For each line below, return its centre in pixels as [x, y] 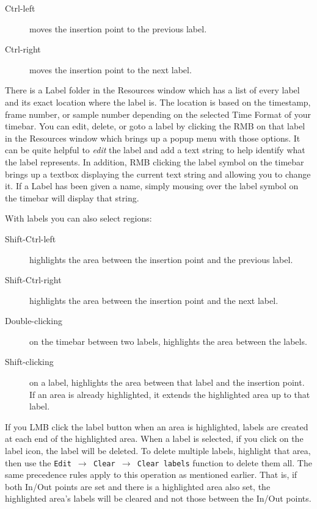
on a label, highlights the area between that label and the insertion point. [167, 382]
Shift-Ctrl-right [33, 280]
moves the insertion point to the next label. [111, 69]
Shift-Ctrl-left [31, 238]
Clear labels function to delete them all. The [224, 462]
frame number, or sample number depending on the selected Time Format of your [158, 114]
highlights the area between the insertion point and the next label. [154, 300]
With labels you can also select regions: [78, 218]
